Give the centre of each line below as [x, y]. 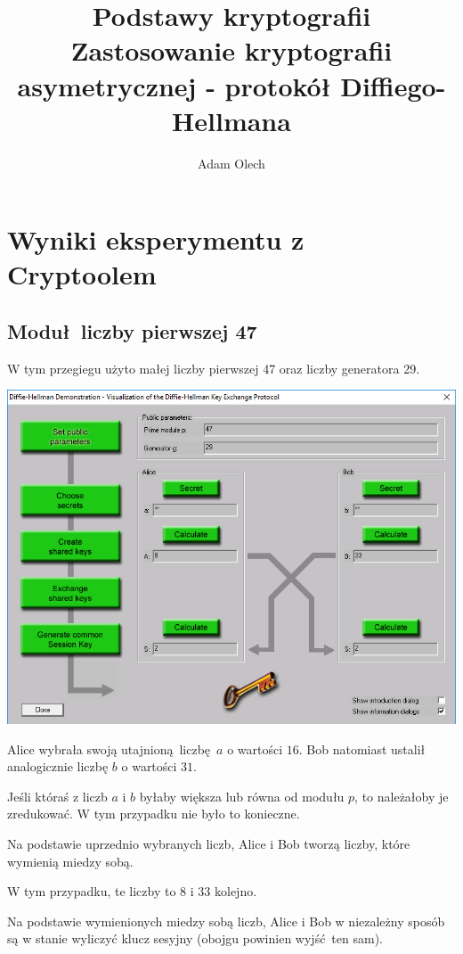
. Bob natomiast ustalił [362, 748]
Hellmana [231, 120]
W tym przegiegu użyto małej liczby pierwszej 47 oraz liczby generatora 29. [214, 368]
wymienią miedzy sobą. [70, 861]
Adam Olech [231, 163]
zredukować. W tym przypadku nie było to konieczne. [154, 814]
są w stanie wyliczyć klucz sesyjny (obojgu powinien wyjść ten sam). [195, 938]
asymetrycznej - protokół [174, 85]
